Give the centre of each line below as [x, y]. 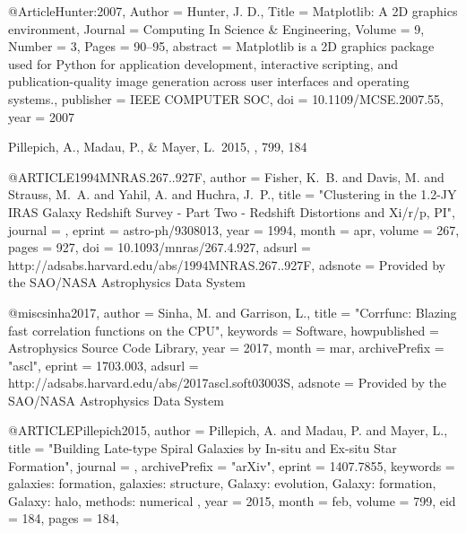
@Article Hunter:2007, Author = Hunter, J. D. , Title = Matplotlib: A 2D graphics [233, 11]
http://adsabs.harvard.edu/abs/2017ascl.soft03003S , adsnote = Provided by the [227, 383]
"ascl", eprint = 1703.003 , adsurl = [104, 365]
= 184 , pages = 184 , [64, 518]
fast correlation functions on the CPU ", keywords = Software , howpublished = [224, 330]
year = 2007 [41, 116]
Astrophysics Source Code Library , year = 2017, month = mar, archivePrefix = [226, 348]
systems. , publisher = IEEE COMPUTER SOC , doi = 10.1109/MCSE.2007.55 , [226, 98]
